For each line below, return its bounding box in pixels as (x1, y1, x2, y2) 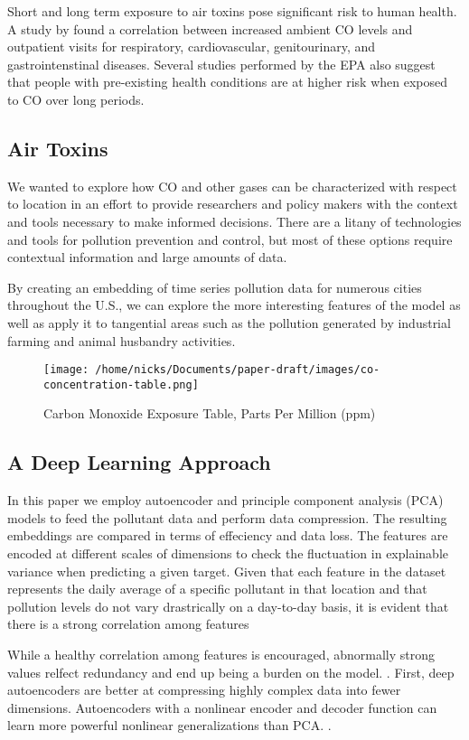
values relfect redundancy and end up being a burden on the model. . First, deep (7, 662, 455, 681)
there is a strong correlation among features (7, 614, 249, 633)
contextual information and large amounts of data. (7, 248, 287, 267)
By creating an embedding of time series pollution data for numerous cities (7, 277, 422, 296)
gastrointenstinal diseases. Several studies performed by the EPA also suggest (7, 54, 436, 73)
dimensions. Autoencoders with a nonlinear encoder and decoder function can (7, 698, 437, 717)
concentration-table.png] (43, 378, 199, 391)
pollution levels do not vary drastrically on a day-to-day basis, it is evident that (7, 596, 449, 615)
